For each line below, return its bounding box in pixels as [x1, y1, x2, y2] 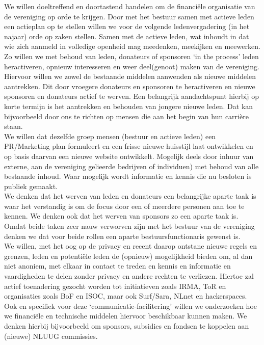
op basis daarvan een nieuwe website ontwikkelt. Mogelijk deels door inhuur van [4, 150, 254, 161]
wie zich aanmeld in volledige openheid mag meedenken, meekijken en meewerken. [4, 41, 260, 51]
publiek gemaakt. [4, 180, 58, 191]
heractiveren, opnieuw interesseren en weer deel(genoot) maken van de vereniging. [4, 61, 259, 71]
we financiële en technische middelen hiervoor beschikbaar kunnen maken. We [4, 310, 247, 321]
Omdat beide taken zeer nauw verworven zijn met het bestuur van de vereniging [4, 221, 255, 231]
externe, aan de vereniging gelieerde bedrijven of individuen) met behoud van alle [4, 161, 259, 171]
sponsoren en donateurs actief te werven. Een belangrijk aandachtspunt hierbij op [4, 91, 259, 101]
